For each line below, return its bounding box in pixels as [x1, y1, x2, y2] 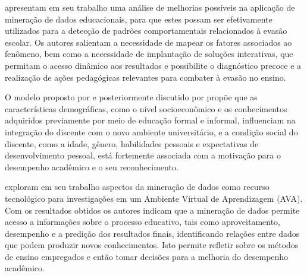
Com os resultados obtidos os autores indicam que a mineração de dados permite [5, 204, 300, 216]
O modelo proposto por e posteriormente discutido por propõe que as [5, 91, 258, 103]
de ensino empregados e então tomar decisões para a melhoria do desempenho [5, 250, 289, 262]
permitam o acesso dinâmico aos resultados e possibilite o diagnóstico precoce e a [5, 59, 302, 71]
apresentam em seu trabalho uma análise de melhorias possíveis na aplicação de [5, 1, 295, 13]
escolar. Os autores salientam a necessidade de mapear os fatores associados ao [5, 36, 292, 48]
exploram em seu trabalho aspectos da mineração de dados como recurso [5, 180, 270, 193]
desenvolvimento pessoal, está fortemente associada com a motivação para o [5, 149, 281, 161]
